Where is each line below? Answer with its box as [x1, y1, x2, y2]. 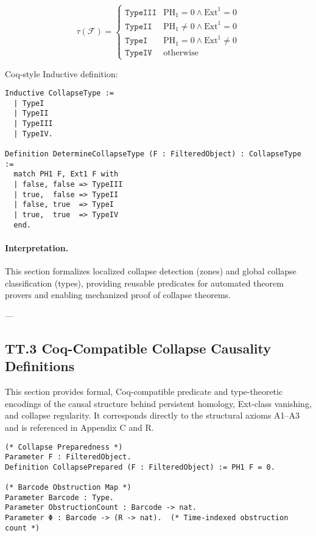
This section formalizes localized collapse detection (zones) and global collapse [5, 265, 297, 277]
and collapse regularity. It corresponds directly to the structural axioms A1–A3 [5, 409, 300, 422]
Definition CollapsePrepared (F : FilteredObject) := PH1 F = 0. [5, 462, 275, 472]
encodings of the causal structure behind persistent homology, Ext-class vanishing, [5, 397, 312, 409]
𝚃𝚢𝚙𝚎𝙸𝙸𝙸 [125, 8, 157, 17]
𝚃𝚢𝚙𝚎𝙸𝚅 [125, 49, 152, 58]
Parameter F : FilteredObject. [5, 453, 132, 462]
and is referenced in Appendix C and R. [5, 420, 154, 433]
